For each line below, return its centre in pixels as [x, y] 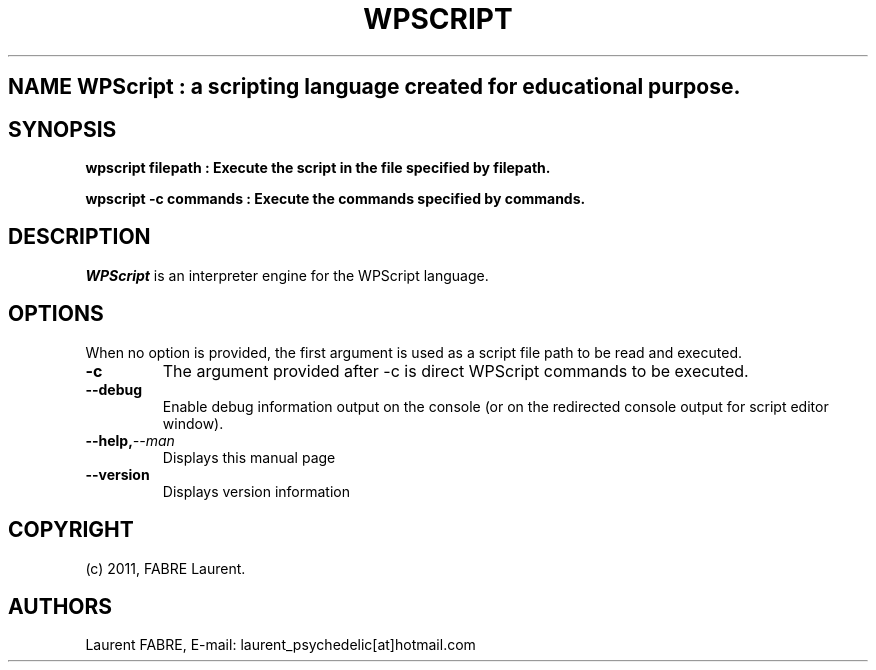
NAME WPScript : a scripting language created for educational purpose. [374, 87]
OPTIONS [56, 314]
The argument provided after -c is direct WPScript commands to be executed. [455, 370]
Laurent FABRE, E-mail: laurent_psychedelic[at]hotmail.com [280, 645]
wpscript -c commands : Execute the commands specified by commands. [335, 199]
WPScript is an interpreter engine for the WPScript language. [287, 275]
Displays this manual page [249, 457]
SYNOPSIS [62, 129]
